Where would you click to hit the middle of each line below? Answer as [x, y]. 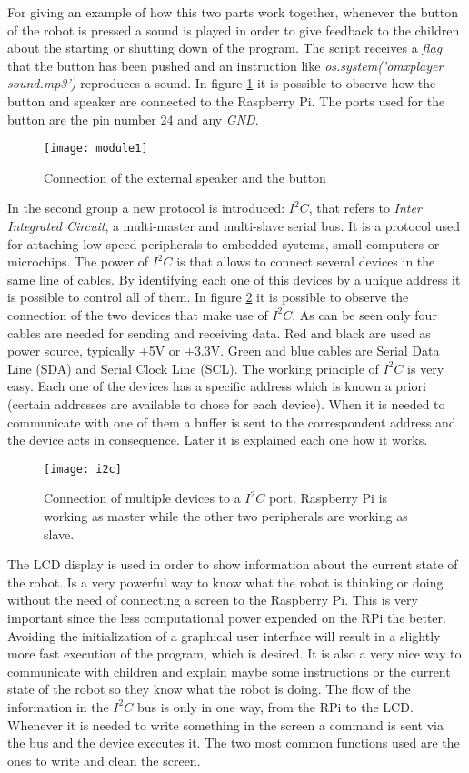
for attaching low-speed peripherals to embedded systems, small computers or [224, 243]
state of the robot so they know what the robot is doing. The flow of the [209, 689]
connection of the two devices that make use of [138, 314]
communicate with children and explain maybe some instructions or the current [229, 671]
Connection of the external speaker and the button [185, 177]
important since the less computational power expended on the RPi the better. [227, 617]
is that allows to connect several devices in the [306, 261]
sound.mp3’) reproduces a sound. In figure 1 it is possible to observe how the [222, 83]
